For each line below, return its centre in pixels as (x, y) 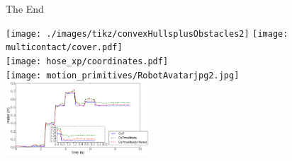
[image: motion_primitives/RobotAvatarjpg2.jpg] (123, 75)
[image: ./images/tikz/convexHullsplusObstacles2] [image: (147, 34)
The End (25, 8)
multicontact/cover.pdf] (64, 48)
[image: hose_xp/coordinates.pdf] (87, 61)
